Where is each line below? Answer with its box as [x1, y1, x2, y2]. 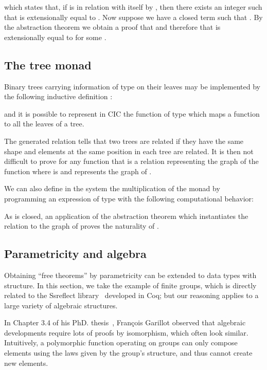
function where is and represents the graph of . [4, 165, 152, 176]
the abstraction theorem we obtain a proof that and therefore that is [4, 22, 221, 32]
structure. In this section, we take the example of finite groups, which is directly [4, 280, 257, 290]
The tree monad [4, 57, 92, 72]
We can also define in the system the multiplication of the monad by [4, 183, 220, 194]
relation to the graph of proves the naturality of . [4, 220, 159, 231]
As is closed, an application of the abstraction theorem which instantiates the [4, 210, 248, 221]
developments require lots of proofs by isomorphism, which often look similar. [4, 327, 248, 338]
